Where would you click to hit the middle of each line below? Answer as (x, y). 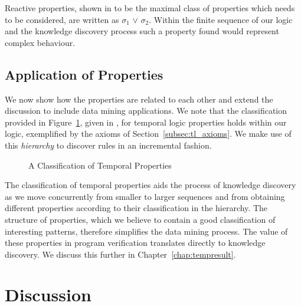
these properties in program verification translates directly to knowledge (135, 243)
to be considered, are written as (62, 19)
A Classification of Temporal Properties (100, 165)
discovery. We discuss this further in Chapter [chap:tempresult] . (120, 254)
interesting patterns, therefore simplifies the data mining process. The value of (146, 231)
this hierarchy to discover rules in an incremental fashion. (108, 145)
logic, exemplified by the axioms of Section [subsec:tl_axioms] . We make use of (148, 134)
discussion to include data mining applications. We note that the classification (146, 111)
